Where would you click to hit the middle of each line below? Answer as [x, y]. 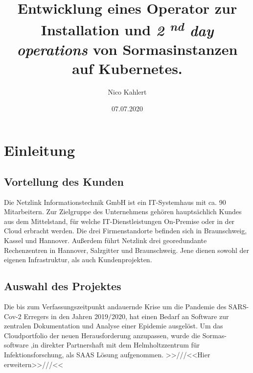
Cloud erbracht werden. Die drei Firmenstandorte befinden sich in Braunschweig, [126, 231]
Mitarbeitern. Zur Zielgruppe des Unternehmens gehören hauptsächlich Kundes [123, 211]
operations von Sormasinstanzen [127, 49]
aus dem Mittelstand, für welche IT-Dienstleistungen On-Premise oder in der [119, 221]
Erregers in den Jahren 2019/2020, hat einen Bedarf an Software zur [126, 316]
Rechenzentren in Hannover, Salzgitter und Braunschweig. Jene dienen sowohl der [127, 250]
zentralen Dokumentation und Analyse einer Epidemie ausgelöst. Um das [114, 326]
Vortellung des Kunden [64, 181]
